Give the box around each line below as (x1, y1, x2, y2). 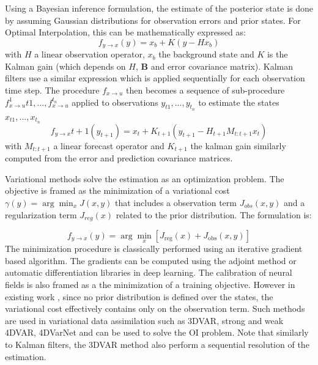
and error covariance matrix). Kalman (150, 59, 294, 72)
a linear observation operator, (34, 48, 145, 61)
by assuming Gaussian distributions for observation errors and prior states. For (5, 13, 301, 26)
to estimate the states (198, 95, 279, 108)
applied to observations (72, 95, 158, 108)
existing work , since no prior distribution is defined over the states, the (5, 290, 273, 303)
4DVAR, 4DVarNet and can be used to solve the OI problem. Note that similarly (5, 326, 309, 339)
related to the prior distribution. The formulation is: (116, 208, 312, 221)
